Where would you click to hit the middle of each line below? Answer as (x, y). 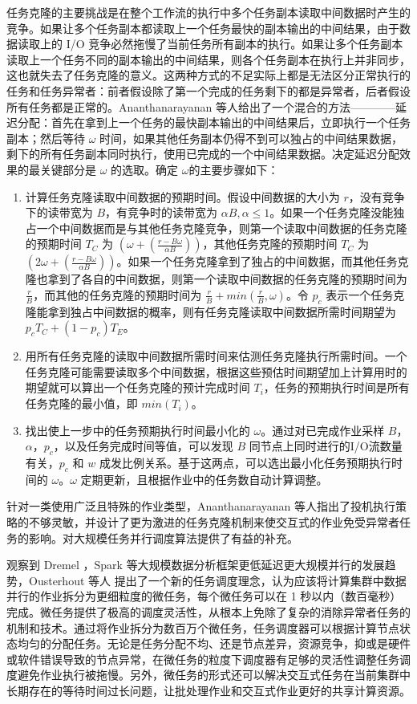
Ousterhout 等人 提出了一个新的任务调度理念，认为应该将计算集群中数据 (217, 580)
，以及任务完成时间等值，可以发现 (143, 446)
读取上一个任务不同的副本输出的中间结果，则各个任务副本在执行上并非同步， (208, 59)
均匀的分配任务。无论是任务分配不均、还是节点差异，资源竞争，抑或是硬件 (214, 643)
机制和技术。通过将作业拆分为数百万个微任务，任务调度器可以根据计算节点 (203, 627)
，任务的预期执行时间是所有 (336, 387)
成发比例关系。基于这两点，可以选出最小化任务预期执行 (245, 463)
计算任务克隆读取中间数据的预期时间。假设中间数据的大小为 (182, 196)
